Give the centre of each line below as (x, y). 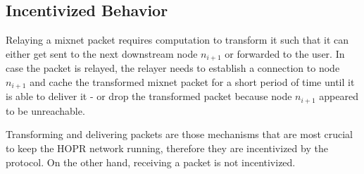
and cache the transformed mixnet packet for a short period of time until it (192, 81)
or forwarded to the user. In (285, 53)
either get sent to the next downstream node (102, 53)
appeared (339, 96)
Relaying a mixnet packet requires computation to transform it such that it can (177, 40)
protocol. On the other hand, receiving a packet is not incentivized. (151, 162)
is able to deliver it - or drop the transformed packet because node (149, 96)
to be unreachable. (45, 110)
